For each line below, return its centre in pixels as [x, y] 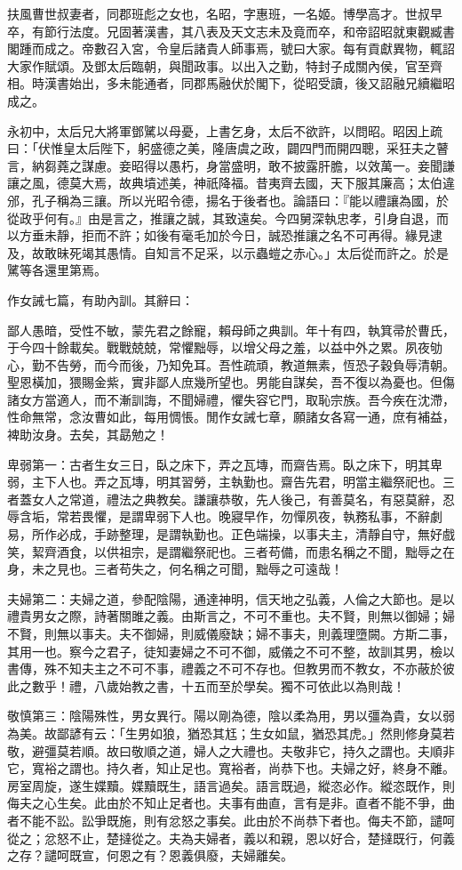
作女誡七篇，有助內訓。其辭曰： [100, 299]
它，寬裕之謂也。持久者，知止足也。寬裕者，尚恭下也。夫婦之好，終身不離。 [231, 768]
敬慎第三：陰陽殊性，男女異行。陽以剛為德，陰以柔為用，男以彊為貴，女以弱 [231, 716]
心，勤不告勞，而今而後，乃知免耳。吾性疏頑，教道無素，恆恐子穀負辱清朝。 [231, 364]
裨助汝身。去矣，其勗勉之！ [88, 435]
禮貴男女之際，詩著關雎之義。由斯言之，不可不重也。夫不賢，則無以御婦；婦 [231, 616]
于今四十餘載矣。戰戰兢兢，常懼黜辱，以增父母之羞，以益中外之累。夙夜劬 [225, 347]
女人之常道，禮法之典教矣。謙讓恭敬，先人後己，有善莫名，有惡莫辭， [237, 499]
